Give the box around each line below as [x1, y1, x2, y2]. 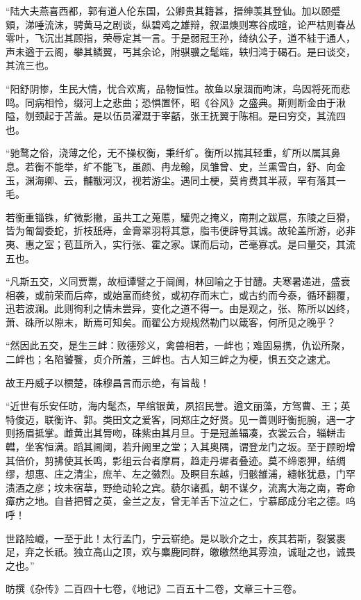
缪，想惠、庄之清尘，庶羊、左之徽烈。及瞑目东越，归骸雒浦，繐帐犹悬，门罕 [6, 467, 355, 481]
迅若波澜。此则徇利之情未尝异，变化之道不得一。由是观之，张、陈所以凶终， [6, 301, 355, 316]
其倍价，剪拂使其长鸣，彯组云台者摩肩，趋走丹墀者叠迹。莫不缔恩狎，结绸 [6, 453, 346, 467]
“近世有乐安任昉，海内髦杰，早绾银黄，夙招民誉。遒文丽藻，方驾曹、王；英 [6, 398, 351, 413]
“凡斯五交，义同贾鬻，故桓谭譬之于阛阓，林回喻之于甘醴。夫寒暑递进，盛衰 [6, 274, 351, 289]
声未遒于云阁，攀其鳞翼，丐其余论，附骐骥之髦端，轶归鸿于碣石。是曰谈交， [6, 44, 355, 58]
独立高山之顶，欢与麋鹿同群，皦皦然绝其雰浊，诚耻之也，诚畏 [73, 544, 355, 559]
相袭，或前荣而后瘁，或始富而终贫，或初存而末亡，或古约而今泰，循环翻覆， [6, 287, 355, 302]
